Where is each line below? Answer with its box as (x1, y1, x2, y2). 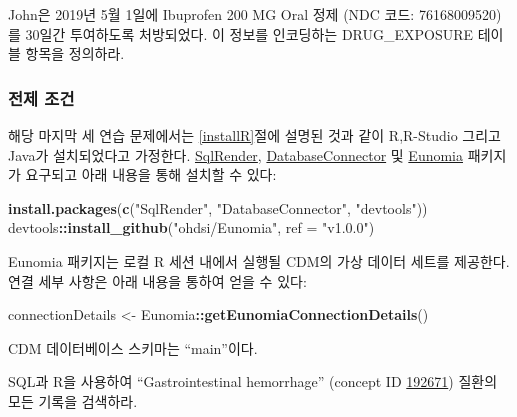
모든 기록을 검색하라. (8, 390, 138, 411)
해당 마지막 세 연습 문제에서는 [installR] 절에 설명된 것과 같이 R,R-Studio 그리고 (8, 125, 501, 145)
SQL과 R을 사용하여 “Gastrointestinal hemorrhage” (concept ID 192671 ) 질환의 (8, 371, 498, 392)
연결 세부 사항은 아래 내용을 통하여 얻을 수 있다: (8, 270, 307, 291)
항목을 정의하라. (25, 43, 125, 64)
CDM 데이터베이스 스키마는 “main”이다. (8, 337, 258, 358)
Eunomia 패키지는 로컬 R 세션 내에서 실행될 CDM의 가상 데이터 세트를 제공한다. (8, 250, 510, 271)
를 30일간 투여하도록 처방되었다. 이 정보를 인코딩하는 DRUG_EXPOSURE (8, 23, 474, 44)
